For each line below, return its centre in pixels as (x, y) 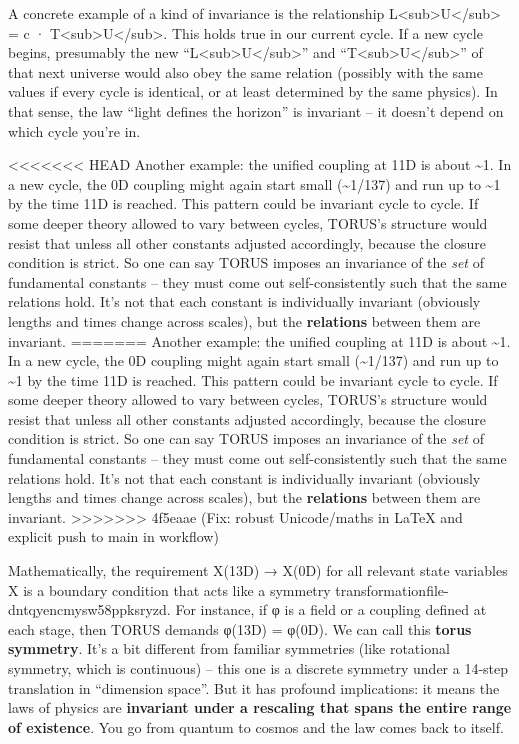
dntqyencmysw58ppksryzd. (89, 609)
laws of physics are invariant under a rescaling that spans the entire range (260, 707)
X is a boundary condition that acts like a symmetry (169, 589)
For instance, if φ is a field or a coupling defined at (331, 609)
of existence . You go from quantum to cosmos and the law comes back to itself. (256, 726)
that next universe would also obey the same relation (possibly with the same (245, 71)
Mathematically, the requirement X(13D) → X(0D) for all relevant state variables (258, 570)
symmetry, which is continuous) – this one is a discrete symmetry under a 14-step (258, 668)
